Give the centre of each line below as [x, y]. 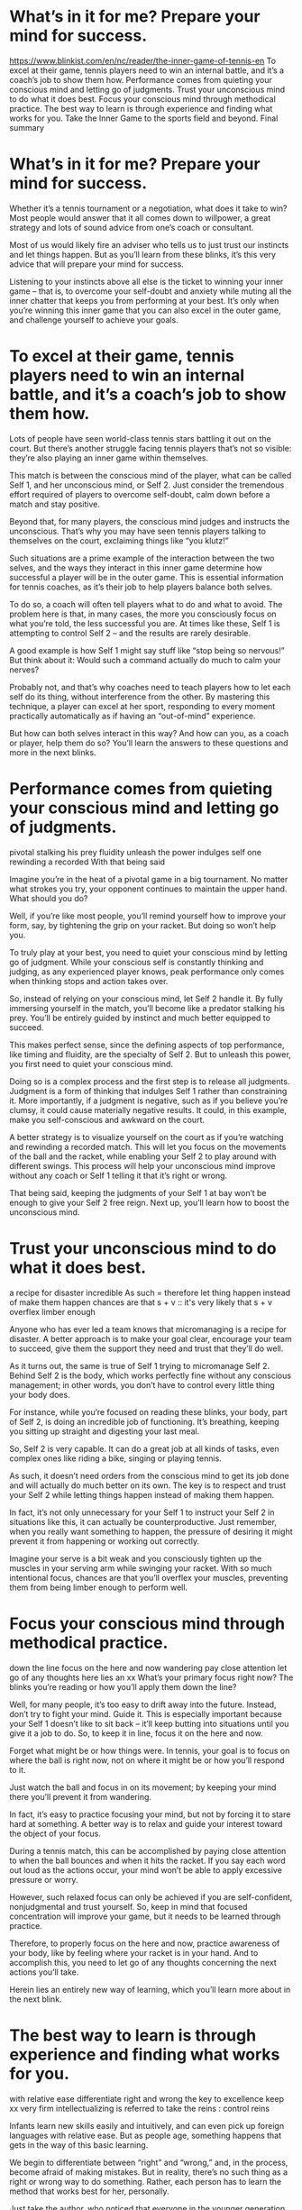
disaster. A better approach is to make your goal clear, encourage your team [151, 1338]
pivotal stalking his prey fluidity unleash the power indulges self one [135, 852]
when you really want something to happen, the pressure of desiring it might [151, 1531]
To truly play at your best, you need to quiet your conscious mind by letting [149, 952]
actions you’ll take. [44, 1972]
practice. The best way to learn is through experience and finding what [141, 108]
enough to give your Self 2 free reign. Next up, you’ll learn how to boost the [150, 1202]
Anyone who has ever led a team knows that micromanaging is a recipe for [148, 1329]
